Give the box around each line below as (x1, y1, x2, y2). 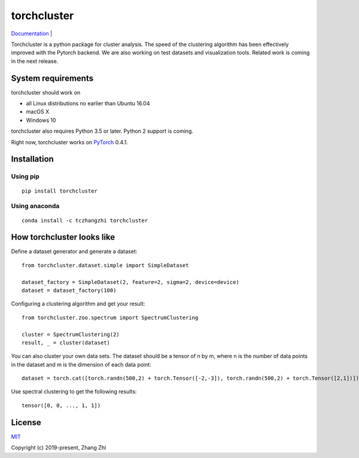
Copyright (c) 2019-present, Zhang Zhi (11, 444, 107, 451)
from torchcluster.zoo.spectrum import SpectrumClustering (22, 314, 199, 321)
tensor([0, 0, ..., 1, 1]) (22, 402, 101, 409)
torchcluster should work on (11, 88, 81, 96)
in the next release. (11, 57, 59, 65)
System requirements (11, 73, 94, 83)
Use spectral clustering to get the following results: (11, 388, 137, 395)
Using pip (11, 172, 40, 181)
